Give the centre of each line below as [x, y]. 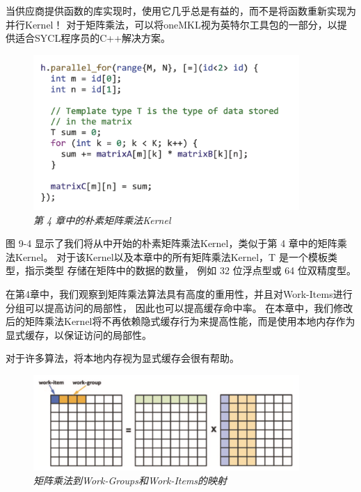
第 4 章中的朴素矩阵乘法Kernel [102, 220]
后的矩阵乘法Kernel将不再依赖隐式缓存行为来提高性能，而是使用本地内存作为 [180, 321]
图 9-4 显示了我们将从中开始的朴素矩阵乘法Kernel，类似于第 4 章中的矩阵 [171, 243]
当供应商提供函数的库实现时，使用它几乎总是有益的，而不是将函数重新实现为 [181, 10]
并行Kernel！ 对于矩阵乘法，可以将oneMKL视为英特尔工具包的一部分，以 [171, 24]
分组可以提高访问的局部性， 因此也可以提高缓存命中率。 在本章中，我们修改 [179, 307]
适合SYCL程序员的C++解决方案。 [93, 38]
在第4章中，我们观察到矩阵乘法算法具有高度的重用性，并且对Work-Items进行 [179, 293]
